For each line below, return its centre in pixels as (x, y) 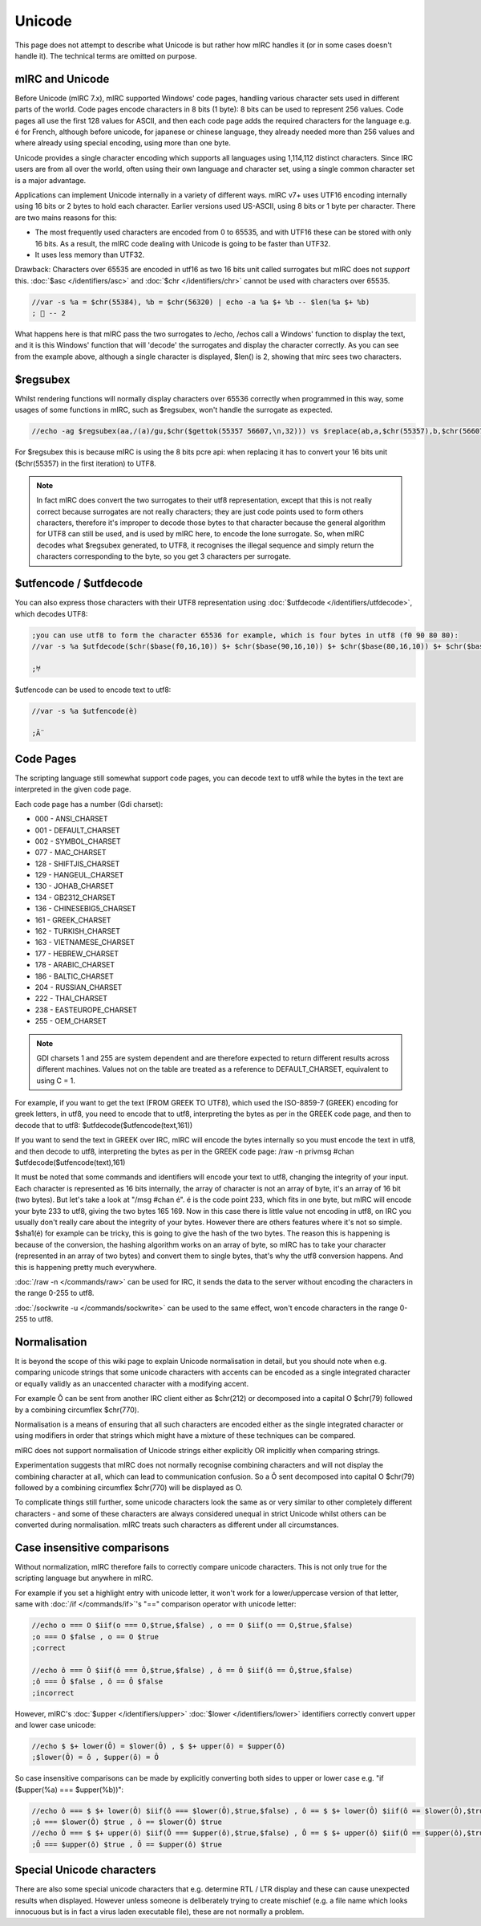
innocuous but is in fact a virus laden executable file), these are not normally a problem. (160, 1912)
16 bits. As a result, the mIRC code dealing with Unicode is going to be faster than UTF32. (183, 243)
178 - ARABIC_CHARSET (75, 965)
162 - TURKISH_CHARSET (77, 931)
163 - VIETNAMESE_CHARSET (85, 943)
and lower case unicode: (55, 1724)
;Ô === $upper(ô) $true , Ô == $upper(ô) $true (127, 1844)
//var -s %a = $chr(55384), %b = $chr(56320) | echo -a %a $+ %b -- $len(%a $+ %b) (201, 302)
